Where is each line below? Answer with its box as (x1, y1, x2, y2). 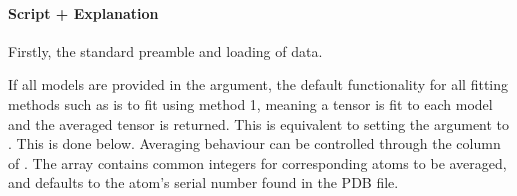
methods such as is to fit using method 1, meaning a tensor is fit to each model (8, 93, 493, 114)
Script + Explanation (8, 2, 159, 23)
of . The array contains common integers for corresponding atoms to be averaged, (8, 152, 507, 173)
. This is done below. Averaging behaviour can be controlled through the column (8, 133, 501, 154)
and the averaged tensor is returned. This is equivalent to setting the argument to (8, 113, 510, 134)
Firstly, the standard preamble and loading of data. (8, 40, 323, 61)
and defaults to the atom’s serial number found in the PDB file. (8, 172, 399, 193)
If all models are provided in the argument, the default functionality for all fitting (8, 74, 509, 95)
